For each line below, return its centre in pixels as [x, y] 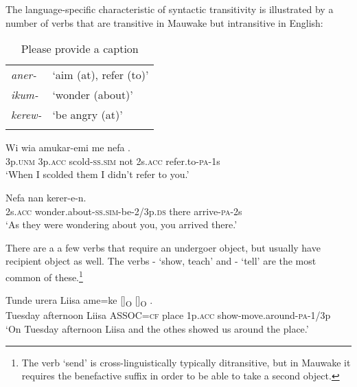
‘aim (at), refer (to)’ [101, 75]
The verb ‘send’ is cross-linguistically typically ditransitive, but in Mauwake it [186, 362]
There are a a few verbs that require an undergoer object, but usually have [163, 247]
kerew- [26, 115]
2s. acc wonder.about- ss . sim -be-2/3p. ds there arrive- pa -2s [124, 211]
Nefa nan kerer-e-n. [46, 197]
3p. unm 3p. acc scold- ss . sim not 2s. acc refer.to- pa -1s [113, 161]
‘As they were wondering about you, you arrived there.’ [122, 224]
